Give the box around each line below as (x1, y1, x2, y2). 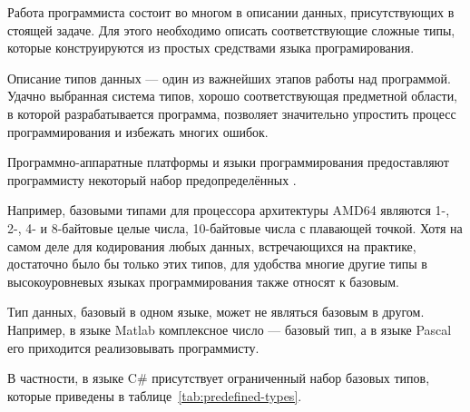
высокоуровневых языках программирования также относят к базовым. (7, 271, 399, 290)
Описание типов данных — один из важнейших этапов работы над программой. (7, 68, 451, 87)
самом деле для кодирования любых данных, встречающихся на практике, (7, 236, 416, 255)
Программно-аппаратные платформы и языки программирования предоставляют (7, 152, 449, 172)
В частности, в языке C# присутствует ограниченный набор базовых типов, (7, 368, 430, 387)
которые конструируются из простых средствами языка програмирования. (7, 38, 415, 57)
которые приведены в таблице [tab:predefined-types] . (7, 386, 302, 405)
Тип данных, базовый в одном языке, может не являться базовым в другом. (7, 302, 425, 321)
